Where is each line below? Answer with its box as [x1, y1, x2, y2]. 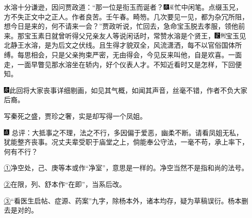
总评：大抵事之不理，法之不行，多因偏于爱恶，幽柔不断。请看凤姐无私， [11, 127, 243, 137]
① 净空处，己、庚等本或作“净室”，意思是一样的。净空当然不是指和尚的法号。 [4, 163, 249, 173]
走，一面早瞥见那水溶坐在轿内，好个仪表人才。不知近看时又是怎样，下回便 [4, 59, 242, 69]
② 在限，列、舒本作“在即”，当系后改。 [4, 179, 126, 189]
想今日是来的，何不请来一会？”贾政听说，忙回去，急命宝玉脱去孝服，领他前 [4, 21, 245, 31]
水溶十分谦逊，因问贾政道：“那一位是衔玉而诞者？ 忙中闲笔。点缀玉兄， [4, 2, 243, 12]
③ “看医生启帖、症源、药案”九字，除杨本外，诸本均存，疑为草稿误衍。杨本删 [4, 195, 249, 205]
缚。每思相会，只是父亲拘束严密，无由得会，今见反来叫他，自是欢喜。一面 [4, 49, 242, 59]
